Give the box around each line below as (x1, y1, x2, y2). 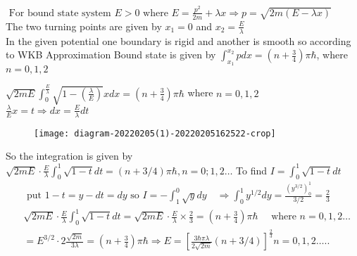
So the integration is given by (6, 148, 133, 163)
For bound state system (8, 8, 111, 18)
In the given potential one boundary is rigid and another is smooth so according (6, 33, 351, 48)
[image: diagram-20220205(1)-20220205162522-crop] (34, 128, 276, 139)
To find (236, 162, 268, 177)
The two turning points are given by (6, 18, 162, 33)
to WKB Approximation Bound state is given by (6, 47, 216, 62)
